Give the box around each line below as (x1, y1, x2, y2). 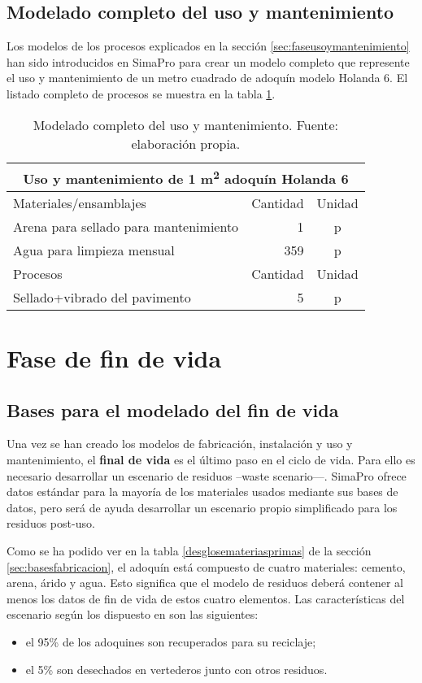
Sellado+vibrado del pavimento (13, 287, 191, 307)
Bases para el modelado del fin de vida (7, 397, 339, 422)
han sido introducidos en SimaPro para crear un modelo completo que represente (7, 53, 410, 70)
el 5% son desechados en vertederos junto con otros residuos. (25, 660, 328, 677)
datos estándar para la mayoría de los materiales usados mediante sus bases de (7, 483, 398, 500)
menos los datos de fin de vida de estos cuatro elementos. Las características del (7, 589, 405, 607)
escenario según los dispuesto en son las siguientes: (7, 606, 259, 623)
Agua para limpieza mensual (13, 240, 175, 259)
